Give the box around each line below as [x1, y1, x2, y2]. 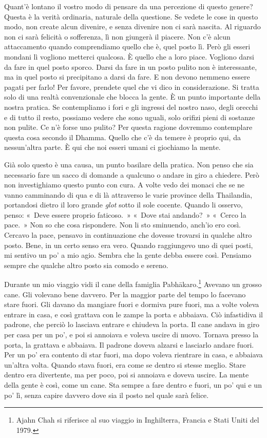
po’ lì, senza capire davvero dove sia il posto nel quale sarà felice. [4, 389, 209, 400]
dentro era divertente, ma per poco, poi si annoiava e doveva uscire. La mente [4, 369, 249, 380]
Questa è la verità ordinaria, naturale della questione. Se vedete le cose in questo [4, 11, 258, 22]
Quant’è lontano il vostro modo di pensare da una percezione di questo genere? [4, 1, 253, 11]
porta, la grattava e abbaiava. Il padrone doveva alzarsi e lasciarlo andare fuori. [4, 339, 254, 350]
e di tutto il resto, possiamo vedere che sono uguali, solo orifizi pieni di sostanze [4, 111, 255, 122]
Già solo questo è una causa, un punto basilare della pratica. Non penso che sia [4, 159, 254, 169]
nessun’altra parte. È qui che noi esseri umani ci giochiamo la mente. [4, 142, 221, 153]
